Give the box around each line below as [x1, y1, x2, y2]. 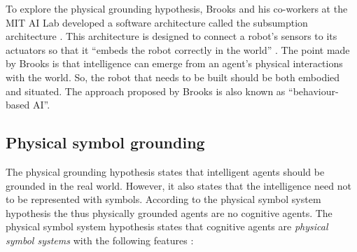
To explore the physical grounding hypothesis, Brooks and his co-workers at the [6, 1, 348, 15]
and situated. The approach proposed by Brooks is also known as [6, 83, 286, 98]
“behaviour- [288, 83, 339, 98]
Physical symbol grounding [6, 132, 205, 153]
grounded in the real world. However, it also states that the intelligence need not [6, 178, 351, 192]
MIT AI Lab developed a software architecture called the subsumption [6, 15, 308, 29]
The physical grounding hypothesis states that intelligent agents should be [6, 164, 325, 178]
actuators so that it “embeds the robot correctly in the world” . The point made [6, 42, 350, 57]
